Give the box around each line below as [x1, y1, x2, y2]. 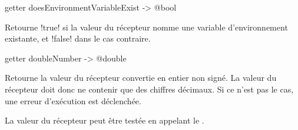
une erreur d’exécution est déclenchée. [5, 94, 141, 107]
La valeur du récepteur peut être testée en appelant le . [5, 114, 204, 126]
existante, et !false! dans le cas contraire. [5, 32, 151, 45]
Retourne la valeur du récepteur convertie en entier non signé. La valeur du [5, 71, 277, 84]
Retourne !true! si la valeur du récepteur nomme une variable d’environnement [5, 20, 288, 33]
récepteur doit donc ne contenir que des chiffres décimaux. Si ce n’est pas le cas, [5, 83, 294, 95]
